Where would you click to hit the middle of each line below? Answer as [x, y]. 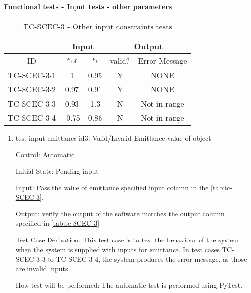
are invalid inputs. [43, 268]
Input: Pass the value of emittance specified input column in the [112, 187]
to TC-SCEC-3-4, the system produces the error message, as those [147, 259]
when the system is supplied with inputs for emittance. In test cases [118, 249]
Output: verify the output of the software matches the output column [120, 213]
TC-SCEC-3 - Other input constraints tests [98, 26]
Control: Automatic [45, 154]
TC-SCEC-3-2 [32, 89]
